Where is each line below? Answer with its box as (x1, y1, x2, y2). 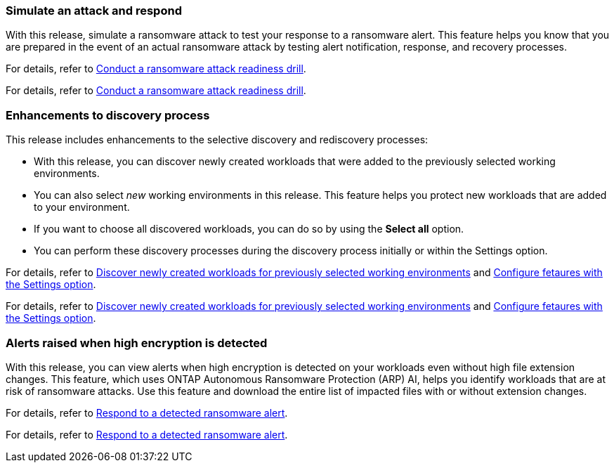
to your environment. (34, 201, 130, 214)
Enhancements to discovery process (6, 108, 210, 122)
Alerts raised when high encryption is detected (6, 335, 268, 350)
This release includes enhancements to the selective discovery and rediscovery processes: (6, 134, 429, 146)
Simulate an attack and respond (6, 4, 182, 18)
